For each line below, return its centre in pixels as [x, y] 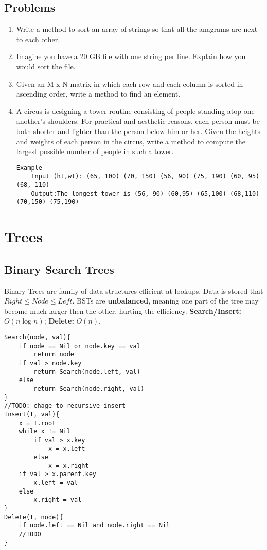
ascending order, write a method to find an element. [98, 94]
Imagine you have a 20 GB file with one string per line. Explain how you [131, 56]
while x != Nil [44, 432]
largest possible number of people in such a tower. [95, 151]
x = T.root [37, 423]
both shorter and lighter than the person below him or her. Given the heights [138, 131]
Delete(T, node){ [34, 517]
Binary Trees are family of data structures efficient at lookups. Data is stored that [134, 290]
